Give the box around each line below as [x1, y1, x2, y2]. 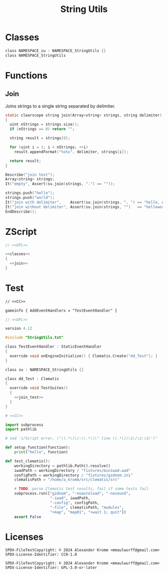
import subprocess [5, 422, 43, 427]
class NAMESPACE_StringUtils [5, 53, 66, 58]
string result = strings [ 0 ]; [9, 136, 70, 141]
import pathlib [5, 427, 37, 432]
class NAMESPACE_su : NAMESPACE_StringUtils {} [5, 48, 106, 53]
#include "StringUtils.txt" [5, 335, 64, 340]
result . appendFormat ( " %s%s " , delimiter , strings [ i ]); [14, 149, 128, 154]
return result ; [9, 158, 41, 163]
